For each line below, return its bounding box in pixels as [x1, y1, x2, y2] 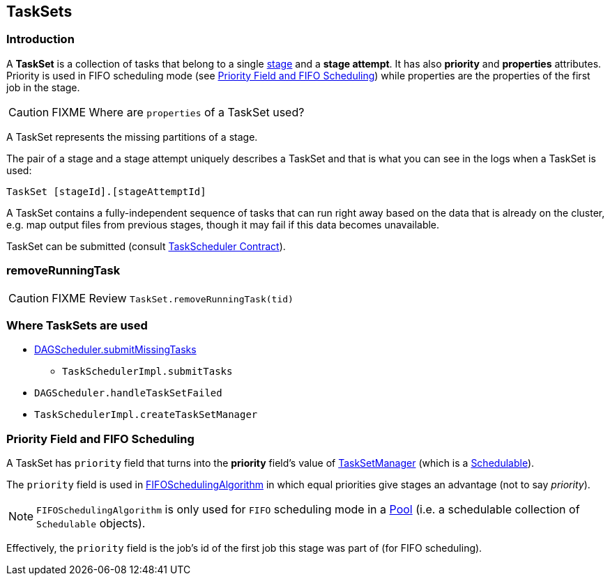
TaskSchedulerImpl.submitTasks [62, 366, 233, 378]
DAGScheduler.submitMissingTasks [34, 343, 197, 356]
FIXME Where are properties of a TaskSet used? [52, 104, 305, 119]
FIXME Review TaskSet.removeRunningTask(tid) [52, 290, 293, 305]
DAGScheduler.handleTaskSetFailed [34, 387, 222, 399]
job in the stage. [6, 81, 80, 93]
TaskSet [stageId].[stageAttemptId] [6, 185, 206, 197]
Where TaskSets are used [6, 318, 148, 332]
